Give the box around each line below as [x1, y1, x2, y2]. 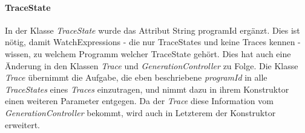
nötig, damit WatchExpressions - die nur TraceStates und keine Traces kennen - [5, 36, 301, 48]
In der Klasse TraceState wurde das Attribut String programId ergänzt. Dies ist [5, 23, 300, 36]
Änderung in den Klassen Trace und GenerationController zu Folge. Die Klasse [5, 59, 298, 72]
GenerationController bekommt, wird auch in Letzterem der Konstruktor [5, 106, 276, 119]
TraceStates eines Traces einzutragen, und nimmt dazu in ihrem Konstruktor [5, 82, 289, 95]
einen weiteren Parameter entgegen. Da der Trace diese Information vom [5, 94, 274, 107]
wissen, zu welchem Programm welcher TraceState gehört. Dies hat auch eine [5, 47, 291, 60]
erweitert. [5, 118, 41, 131]
